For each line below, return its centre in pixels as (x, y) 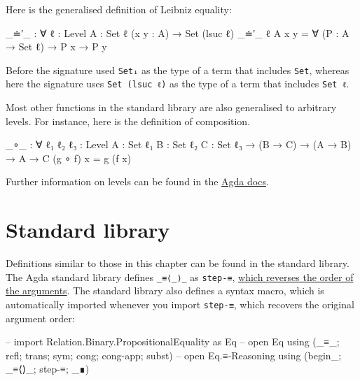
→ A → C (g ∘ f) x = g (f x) (69, 158)
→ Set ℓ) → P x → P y (56, 46)
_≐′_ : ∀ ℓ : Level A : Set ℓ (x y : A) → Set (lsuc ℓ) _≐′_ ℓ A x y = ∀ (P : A (178, 33)
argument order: (40, 318)
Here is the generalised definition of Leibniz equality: (119, 9)
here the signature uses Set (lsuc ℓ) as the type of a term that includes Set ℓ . (178, 84)
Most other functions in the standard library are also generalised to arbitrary (171, 107)
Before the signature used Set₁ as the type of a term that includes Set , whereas (178, 70)
